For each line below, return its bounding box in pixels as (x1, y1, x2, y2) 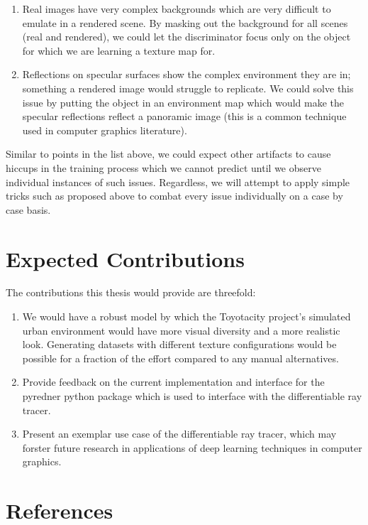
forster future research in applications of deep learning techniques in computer (22, 440, 362, 455)
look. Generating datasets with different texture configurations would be (22, 337, 337, 352)
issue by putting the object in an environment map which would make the (22, 94, 345, 109)
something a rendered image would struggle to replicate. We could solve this (22, 80, 354, 95)
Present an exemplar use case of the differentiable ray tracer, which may (22, 426, 337, 441)
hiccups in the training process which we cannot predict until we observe (6, 160, 321, 175)
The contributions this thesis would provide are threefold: (6, 285, 256, 300)
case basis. (6, 202, 51, 217)
